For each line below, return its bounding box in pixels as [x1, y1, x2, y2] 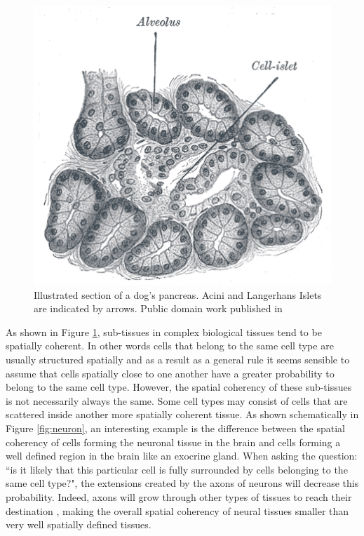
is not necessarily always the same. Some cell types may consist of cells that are [6, 393, 348, 408]
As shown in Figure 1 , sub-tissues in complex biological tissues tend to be [6, 324, 322, 339]
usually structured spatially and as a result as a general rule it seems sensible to [6, 352, 350, 367]
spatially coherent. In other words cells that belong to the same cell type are [6, 338, 334, 353]
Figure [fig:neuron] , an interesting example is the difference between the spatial [6, 421, 345, 436]
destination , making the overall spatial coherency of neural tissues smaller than [6, 503, 349, 518]
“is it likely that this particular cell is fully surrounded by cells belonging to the [6, 462, 348, 476]
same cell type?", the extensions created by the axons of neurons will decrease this [6, 476, 359, 490]
